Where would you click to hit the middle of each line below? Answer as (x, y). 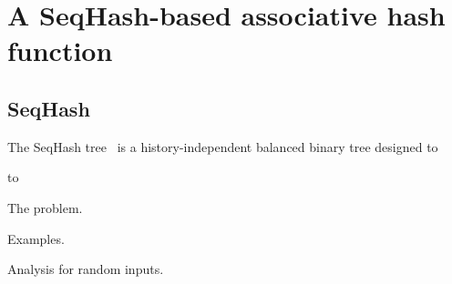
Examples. (36, 238)
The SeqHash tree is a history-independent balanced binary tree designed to (223, 146)
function (60, 51)
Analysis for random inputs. (86, 269)
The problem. (45, 207)
